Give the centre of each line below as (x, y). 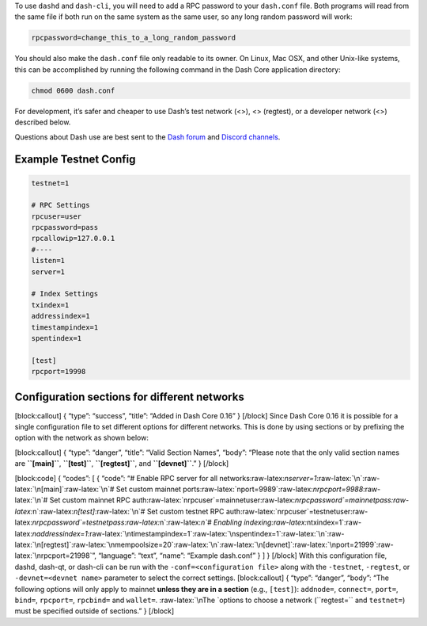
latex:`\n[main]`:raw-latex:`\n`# (64, 489)
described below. (43, 122)
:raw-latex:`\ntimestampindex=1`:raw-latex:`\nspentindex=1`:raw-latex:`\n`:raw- (216, 533)
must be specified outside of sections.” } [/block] (94, 611)
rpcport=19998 (59, 372)
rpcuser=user (57, 216)
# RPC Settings (60, 205)
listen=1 (48, 261)
